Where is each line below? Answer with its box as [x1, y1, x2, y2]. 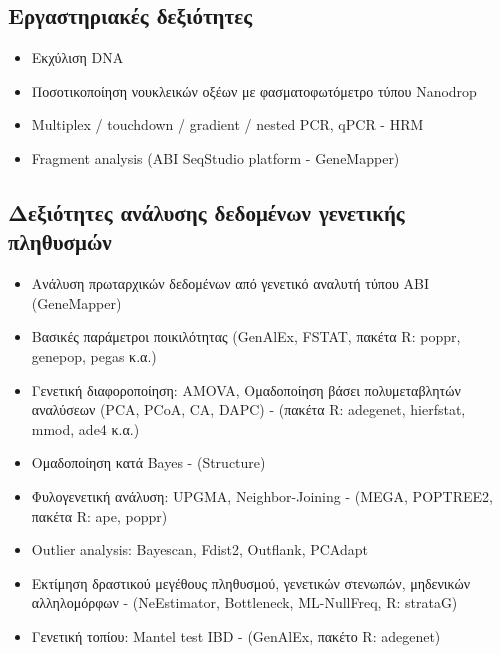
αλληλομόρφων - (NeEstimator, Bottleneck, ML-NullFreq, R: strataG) [31, 592, 458, 613]
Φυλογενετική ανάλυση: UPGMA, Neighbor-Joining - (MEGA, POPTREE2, [31, 485, 493, 506]
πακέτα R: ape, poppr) [31, 505, 168, 526]
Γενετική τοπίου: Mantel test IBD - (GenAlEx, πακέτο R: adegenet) [31, 625, 441, 646]
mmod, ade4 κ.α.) [31, 418, 140, 439]
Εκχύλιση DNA [31, 47, 124, 68]
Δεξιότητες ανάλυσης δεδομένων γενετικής [8, 196, 405, 227]
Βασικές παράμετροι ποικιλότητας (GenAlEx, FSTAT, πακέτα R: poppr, [31, 326, 461, 347]
